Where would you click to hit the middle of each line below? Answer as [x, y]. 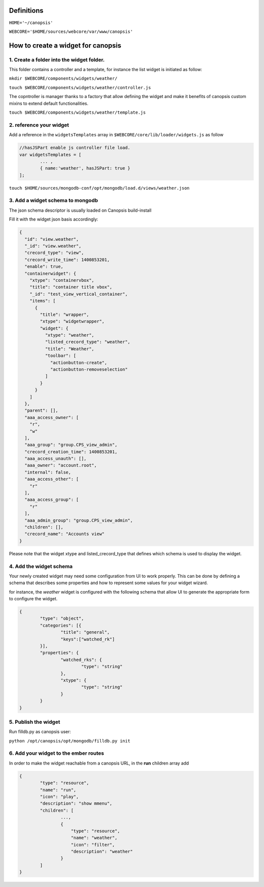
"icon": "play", [59, 797]
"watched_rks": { [81, 660]
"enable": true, [44, 267]
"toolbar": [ [61, 356]
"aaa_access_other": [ [52, 479]
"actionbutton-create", [79, 362]
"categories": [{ [61, 625]
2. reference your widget [39, 125]
